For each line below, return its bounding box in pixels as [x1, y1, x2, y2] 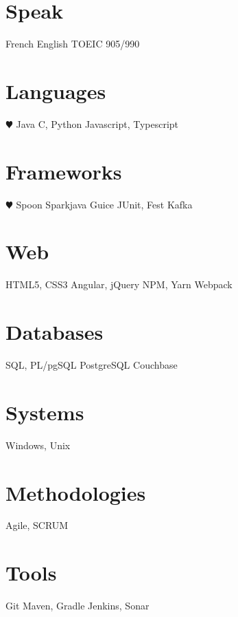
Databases [5, 318, 104, 346]
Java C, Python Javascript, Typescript [16, 116, 179, 131]
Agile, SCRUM [5, 518, 69, 532]
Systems [5, 398, 84, 426]
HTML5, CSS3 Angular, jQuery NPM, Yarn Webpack [5, 277, 233, 292]
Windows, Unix [5, 437, 71, 452]
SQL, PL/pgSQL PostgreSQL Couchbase [5, 358, 178, 371]
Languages [5, 76, 106, 105]
